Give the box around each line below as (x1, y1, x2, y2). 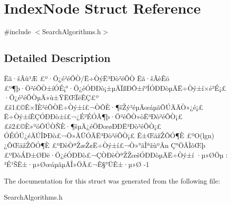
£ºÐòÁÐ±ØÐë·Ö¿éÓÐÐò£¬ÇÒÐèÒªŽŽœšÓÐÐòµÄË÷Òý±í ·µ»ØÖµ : (4, 149, 228, 160)
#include (4, 26, 31, 37)
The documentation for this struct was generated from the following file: (4, 175, 220, 185)
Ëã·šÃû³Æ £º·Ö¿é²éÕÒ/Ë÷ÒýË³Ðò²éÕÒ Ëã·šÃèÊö (4, 73, 169, 83)
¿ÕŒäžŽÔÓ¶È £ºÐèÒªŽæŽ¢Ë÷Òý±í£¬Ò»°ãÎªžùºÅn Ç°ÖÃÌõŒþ (4, 140, 206, 150)
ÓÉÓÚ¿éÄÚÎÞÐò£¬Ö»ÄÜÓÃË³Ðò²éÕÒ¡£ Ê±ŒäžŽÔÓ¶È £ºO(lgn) (4, 130, 214, 141)
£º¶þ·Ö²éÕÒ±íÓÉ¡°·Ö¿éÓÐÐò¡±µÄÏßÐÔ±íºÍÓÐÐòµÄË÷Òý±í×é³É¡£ (4, 82, 227, 93)
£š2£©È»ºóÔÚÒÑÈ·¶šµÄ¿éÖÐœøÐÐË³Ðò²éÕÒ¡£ (4, 121, 162, 131)
